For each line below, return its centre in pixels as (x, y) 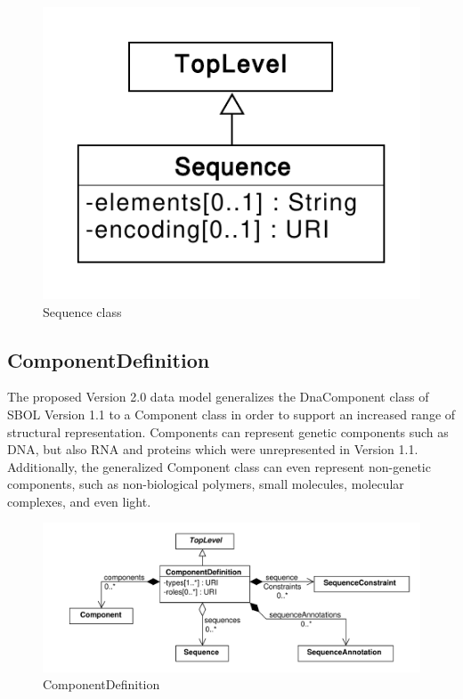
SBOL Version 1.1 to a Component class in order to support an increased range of (231, 414)
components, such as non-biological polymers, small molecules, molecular (206, 484)
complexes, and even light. (79, 501)
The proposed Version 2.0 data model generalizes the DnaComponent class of (218, 397)
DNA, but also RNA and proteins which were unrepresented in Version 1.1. (213, 449)
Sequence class (82, 311)
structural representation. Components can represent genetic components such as (228, 431)
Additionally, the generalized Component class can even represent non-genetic (219, 466)
